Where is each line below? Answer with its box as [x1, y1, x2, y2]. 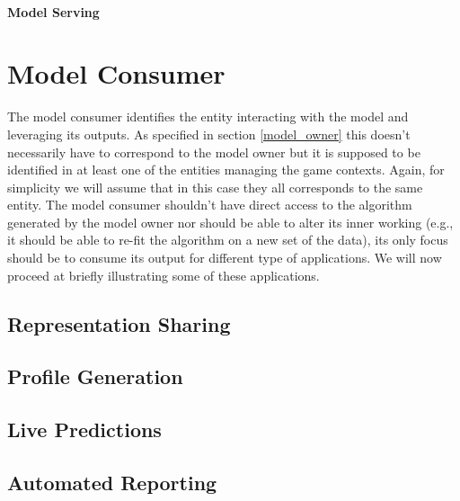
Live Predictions [7, 416, 162, 443]
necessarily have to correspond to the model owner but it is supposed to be [7, 142, 420, 161]
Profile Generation [7, 362, 183, 390]
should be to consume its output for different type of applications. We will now [7, 248, 442, 267]
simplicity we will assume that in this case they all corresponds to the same [7, 177, 423, 196]
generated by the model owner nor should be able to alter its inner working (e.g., [7, 212, 454, 231]
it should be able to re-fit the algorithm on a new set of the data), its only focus [7, 230, 448, 249]
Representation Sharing [7, 309, 231, 337]
